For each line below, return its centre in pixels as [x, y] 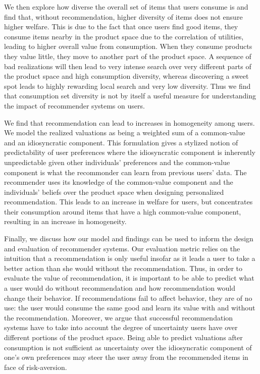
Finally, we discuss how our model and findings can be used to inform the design [129, 238]
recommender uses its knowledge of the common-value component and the [119, 182]
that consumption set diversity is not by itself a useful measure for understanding [130, 96]
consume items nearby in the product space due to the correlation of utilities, [124, 36]
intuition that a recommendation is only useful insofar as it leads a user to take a [130, 258]
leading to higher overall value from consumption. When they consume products [128, 46]
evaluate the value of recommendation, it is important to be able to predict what [129, 278]
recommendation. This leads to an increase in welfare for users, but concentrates [128, 202]
